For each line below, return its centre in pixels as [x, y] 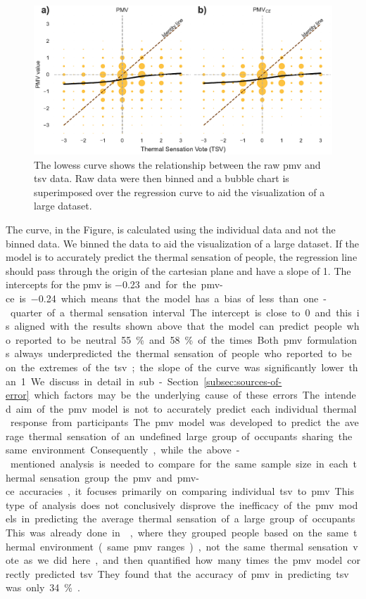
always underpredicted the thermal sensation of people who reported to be [183, 353]
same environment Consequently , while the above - [123, 450]
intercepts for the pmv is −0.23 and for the [101, 284]
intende [340, 395]
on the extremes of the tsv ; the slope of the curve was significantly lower [175, 367]
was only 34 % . [43, 587]
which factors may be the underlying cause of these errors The [177, 395]
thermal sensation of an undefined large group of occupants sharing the [190, 436]
